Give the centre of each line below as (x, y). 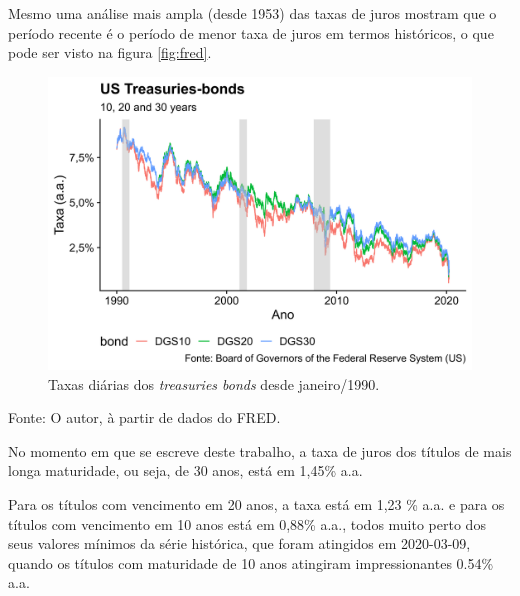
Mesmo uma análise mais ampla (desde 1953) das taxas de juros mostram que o (252, 13)
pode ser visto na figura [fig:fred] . (110, 52)
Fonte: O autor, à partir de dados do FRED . (144, 417)
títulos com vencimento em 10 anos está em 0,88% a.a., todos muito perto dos (247, 523)
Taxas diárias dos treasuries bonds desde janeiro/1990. (214, 383)
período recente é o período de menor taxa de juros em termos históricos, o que (251, 32)
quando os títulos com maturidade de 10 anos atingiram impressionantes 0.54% (251, 562)
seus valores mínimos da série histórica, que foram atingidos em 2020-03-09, (239, 543)
